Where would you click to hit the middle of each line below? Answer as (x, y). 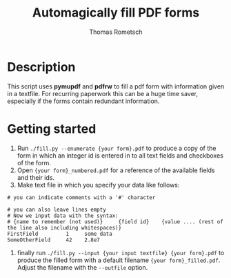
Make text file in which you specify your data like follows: (98, 185)
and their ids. (36, 177)
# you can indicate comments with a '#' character (81, 197)
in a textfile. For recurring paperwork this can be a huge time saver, (103, 93)
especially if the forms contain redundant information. (83, 101)
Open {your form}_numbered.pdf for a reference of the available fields (116, 170)
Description (41, 67)
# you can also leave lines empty (57, 210)
